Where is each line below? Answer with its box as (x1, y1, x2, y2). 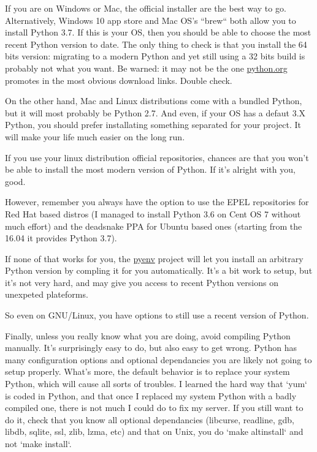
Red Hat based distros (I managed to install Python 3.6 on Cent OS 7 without (5, 207, 301, 220)
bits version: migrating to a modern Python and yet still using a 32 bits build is (5, 50, 305, 62)
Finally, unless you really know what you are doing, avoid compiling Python (5, 329, 291, 342)
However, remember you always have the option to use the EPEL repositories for (5, 195, 309, 208)
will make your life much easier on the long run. (5, 130, 185, 143)
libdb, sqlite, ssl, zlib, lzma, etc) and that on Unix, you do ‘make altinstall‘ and (5, 425, 304, 438)
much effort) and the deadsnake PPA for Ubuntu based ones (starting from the (5, 219, 302, 232)
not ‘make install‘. (5, 437, 72, 450)
